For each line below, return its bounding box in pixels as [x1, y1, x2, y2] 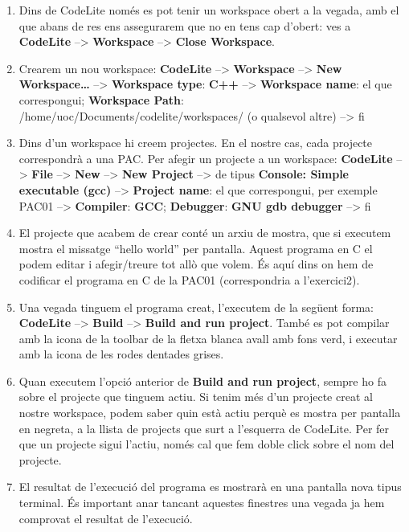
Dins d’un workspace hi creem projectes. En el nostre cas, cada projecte [18, 134, 373, 151]
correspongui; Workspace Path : [18, 91, 184, 108]
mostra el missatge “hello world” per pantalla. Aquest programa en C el [18, 239, 373, 256]
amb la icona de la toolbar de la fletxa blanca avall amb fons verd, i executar [18, 329, 398, 346]
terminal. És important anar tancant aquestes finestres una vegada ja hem [18, 494, 385, 511]
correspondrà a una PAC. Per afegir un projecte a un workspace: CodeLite [18, 149, 393, 166]
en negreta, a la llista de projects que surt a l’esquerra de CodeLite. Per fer [18, 419, 390, 436]
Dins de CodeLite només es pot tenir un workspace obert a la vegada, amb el [18, 2, 399, 18]
